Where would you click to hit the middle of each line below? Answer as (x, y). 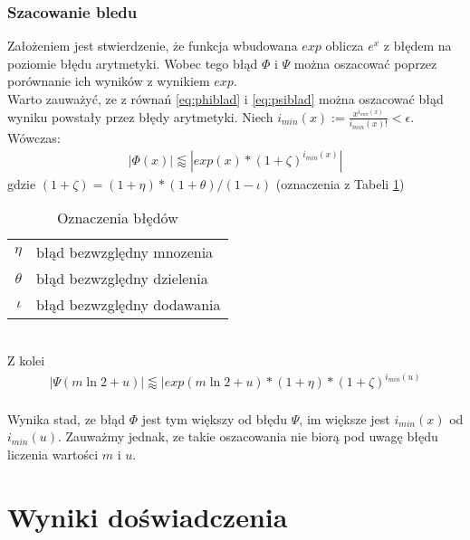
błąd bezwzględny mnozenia (125, 252)
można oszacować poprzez (365, 63)
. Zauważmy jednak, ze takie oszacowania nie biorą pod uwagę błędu (248, 436)
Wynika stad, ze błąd (67, 418)
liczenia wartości (53, 454)
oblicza (345, 46)
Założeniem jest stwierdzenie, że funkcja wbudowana (153, 46)
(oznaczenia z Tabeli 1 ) (340, 183)
